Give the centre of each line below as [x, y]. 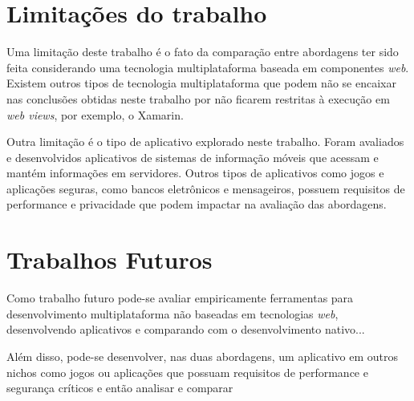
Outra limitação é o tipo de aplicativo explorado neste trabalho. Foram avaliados [205, 142]
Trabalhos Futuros [110, 259]
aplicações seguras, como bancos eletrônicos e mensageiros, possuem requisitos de [206, 188]
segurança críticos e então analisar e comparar [120, 388]
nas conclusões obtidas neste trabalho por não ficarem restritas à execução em [198, 98]
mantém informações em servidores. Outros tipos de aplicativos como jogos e [195, 173]
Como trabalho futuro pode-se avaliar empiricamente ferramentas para [180, 298]
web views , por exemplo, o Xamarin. [95, 114]
